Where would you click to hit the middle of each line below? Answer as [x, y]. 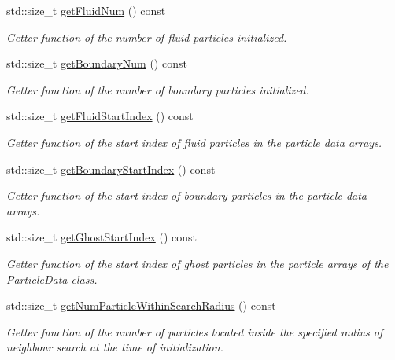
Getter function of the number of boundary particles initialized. [158, 89]
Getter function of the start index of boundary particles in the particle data [186, 195]
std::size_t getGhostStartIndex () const [102, 237]
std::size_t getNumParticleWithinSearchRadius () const [141, 305]
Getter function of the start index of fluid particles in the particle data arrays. [194, 142]
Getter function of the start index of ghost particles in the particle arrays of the [197, 263]
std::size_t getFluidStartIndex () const [100, 116]
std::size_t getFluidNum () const [86, 10]
